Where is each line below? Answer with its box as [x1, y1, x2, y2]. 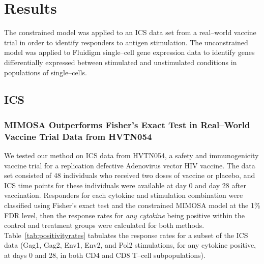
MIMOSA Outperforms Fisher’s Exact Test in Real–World [4, 118, 250, 131]
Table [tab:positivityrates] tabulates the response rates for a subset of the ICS [4, 229, 248, 240]
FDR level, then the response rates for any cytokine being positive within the [4, 210, 245, 220]
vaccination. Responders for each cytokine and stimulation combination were [4, 190, 243, 200]
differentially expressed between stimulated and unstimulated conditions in [4, 56, 237, 67]
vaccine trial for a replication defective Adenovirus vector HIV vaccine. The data [4, 160, 255, 170]
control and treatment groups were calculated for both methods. [4, 220, 204, 230]
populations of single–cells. [4, 67, 87, 77]
